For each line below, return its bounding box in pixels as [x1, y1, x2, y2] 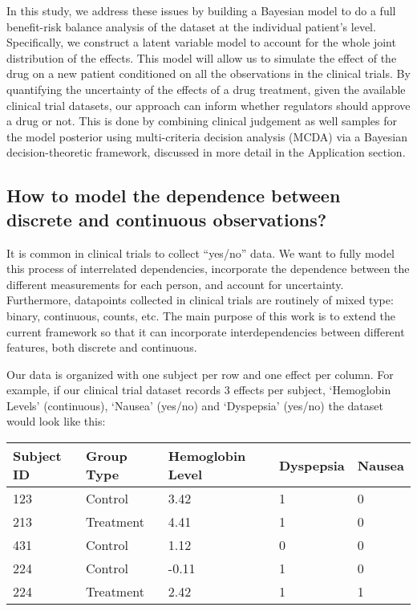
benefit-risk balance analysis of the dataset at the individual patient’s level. [6, 18, 376, 35]
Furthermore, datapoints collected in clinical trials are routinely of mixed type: [6, 291, 394, 308]
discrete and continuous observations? [6, 206, 327, 231]
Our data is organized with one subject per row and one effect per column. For [6, 365, 394, 382]
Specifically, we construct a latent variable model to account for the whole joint [6, 34, 396, 51]
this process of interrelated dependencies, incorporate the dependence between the [6, 260, 410, 277]
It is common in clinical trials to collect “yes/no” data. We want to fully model [6, 244, 395, 261]
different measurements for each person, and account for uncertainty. [6, 275, 344, 292]
